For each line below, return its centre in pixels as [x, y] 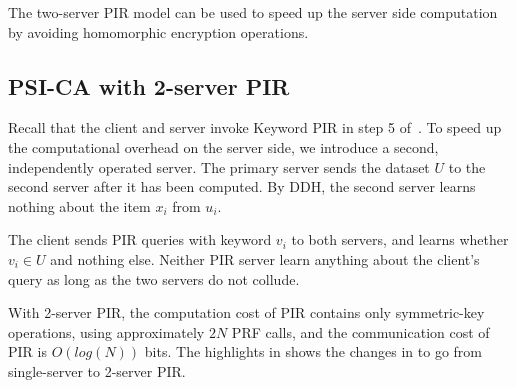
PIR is [27, 351]
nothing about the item [79, 205]
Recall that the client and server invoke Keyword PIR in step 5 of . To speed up [255, 127]
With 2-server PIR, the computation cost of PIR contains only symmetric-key [246, 312]
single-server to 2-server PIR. [97, 370]
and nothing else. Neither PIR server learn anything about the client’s [265, 258]
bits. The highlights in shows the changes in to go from [313, 351]
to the [467, 166]
